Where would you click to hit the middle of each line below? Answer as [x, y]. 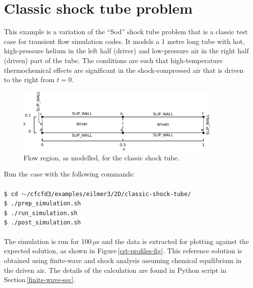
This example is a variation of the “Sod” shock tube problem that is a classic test [126, 32]
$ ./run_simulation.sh [41, 213]
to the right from [29, 79]
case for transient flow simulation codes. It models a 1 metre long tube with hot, [124, 41]
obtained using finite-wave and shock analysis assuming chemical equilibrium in [123, 260]
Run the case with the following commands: [69, 174]
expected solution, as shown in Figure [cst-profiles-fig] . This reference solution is [123, 251]
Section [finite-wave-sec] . [40, 279]
